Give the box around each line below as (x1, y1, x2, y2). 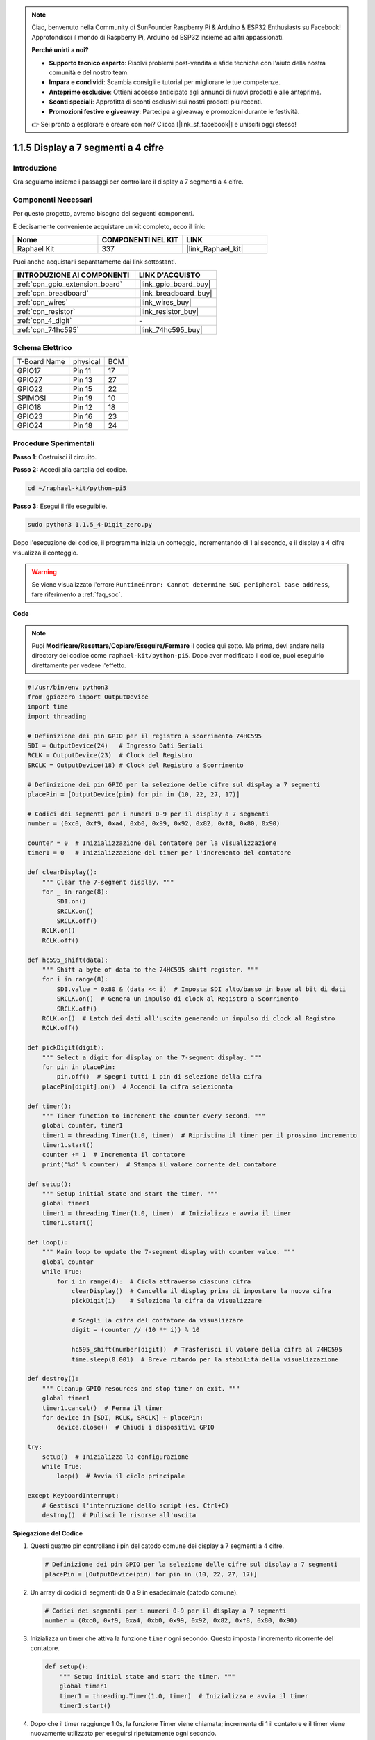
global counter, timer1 (42, 1121, 123, 1130)
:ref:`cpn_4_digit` (17, 316, 72, 326)
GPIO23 (17, 411, 43, 421)
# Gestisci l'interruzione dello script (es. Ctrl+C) (42, 1501, 229, 1510)
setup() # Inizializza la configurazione (42, 1453, 189, 1461)
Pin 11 (73, 366, 92, 376)
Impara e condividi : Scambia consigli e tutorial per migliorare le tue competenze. (49, 78, 281, 86)
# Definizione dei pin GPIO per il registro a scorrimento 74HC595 (27, 731, 262, 740)
